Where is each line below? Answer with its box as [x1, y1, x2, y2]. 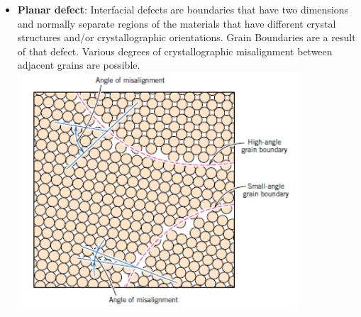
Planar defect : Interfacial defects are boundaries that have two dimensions [17, 2, 349, 16]
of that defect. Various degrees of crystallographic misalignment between [17, 43, 333, 58]
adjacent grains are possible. [17, 57, 140, 72]
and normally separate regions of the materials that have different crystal [17, 16, 336, 30]
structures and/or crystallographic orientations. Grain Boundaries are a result [17, 30, 356, 45]
